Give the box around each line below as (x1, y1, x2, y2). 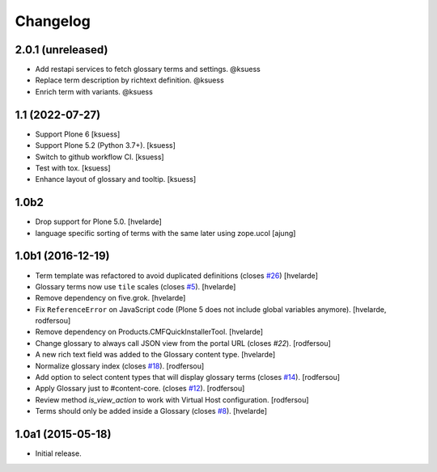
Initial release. (35, 449, 82, 458)
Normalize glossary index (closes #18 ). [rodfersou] (35, 360, 205, 371)
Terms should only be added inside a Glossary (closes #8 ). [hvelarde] (35, 407, 267, 416)
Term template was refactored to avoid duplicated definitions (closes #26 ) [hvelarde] (35, 271, 319, 280)
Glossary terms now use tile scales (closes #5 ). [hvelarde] (35, 281, 236, 291)
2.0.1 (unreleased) (15, 43, 108, 57)
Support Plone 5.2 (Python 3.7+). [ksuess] (35, 141, 176, 150)
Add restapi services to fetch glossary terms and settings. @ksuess (35, 65, 261, 74)
